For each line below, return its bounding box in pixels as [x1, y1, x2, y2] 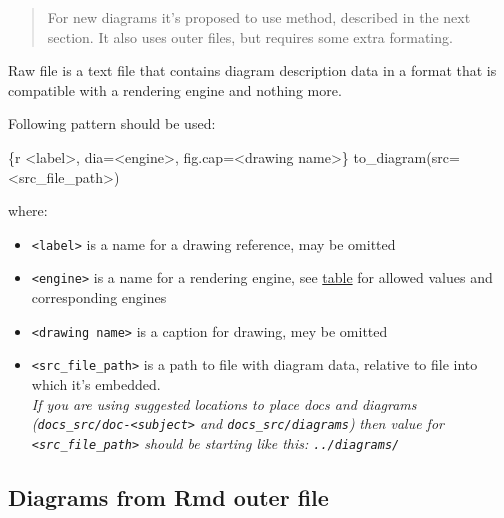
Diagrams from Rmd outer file [8, 481, 329, 512]
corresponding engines [31, 287, 167, 308]
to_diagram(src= [353, 146, 460, 167]
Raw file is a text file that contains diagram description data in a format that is [8, 60, 497, 81]
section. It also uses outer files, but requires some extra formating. [47, 26, 453, 47]
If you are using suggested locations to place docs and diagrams [31, 393, 417, 414]
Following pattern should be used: [8, 113, 216, 134]
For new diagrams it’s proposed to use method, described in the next [47, 7, 471, 27]
